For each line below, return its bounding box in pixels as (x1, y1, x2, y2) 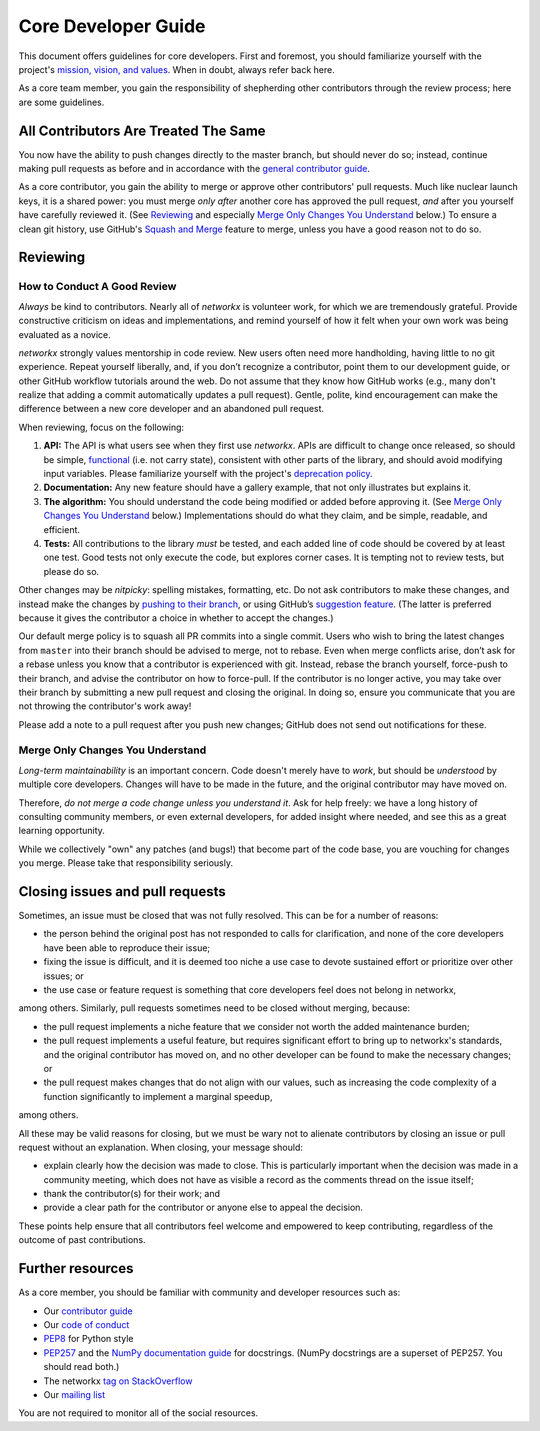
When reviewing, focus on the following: (18, 421, 185, 433)
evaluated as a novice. (18, 328, 112, 340)
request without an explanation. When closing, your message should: (18, 1141, 304, 1153)
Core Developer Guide (18, 15, 206, 37)
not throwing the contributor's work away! (18, 700, 192, 712)
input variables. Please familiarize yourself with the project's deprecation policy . (43, 468, 374, 480)
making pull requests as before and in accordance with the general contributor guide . (18, 163, 370, 175)
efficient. (43, 523, 80, 535)
